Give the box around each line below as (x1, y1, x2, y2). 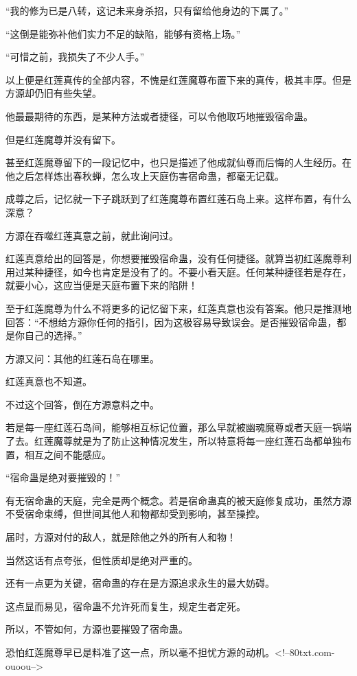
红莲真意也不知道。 (5, 374, 92, 388)
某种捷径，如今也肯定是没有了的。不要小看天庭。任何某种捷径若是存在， (24, 264, 352, 279)
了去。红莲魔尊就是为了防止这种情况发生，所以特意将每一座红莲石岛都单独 (5, 434, 342, 448)
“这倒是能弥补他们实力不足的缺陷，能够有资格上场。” (5, 26, 241, 40)
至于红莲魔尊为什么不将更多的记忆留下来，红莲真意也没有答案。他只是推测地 (5, 301, 352, 315)
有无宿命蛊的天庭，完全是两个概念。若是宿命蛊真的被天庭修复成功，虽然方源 (5, 493, 352, 507)
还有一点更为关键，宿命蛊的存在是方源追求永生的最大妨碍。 (5, 576, 275, 590)
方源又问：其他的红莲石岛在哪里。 (5, 351, 159, 365)
